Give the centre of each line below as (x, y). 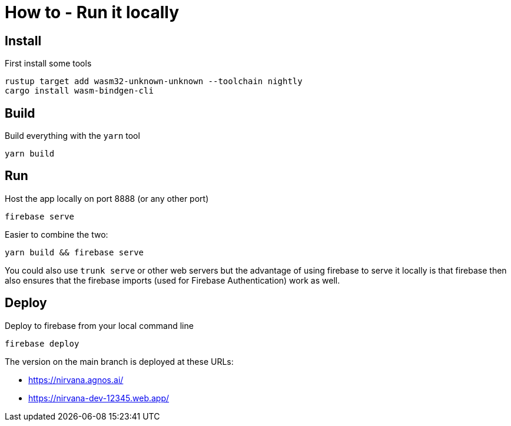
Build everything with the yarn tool (72, 136)
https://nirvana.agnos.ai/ (76, 380)
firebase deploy (42, 343)
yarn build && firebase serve (74, 252)
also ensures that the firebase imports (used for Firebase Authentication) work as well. (172, 280)
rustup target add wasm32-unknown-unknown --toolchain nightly (154, 81)
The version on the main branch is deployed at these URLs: (119, 361)
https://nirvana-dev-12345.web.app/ (99, 398)
